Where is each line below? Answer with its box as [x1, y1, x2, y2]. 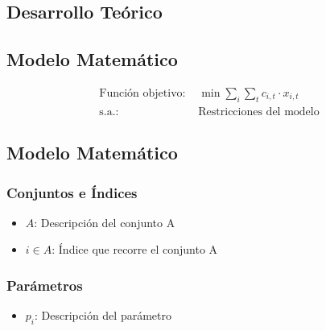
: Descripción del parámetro [35, 307, 171, 324]
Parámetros [6, 275, 83, 295]
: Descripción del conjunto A [34, 213, 175, 230]
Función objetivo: [99, 88, 186, 99]
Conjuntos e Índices [6, 182, 138, 202]
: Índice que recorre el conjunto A [52, 241, 218, 258]
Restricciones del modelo [198, 106, 320, 118]
